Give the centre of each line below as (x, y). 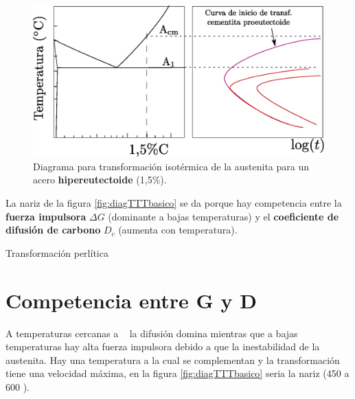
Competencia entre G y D (131, 300)
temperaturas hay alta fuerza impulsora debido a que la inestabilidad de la (163, 346)
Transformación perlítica (57, 252)
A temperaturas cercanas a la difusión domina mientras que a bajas (152, 333)
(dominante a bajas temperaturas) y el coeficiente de (224, 216)
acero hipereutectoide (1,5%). (100, 180)
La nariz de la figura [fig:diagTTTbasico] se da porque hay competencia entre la (174, 203)
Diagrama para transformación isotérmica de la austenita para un (171, 166)
